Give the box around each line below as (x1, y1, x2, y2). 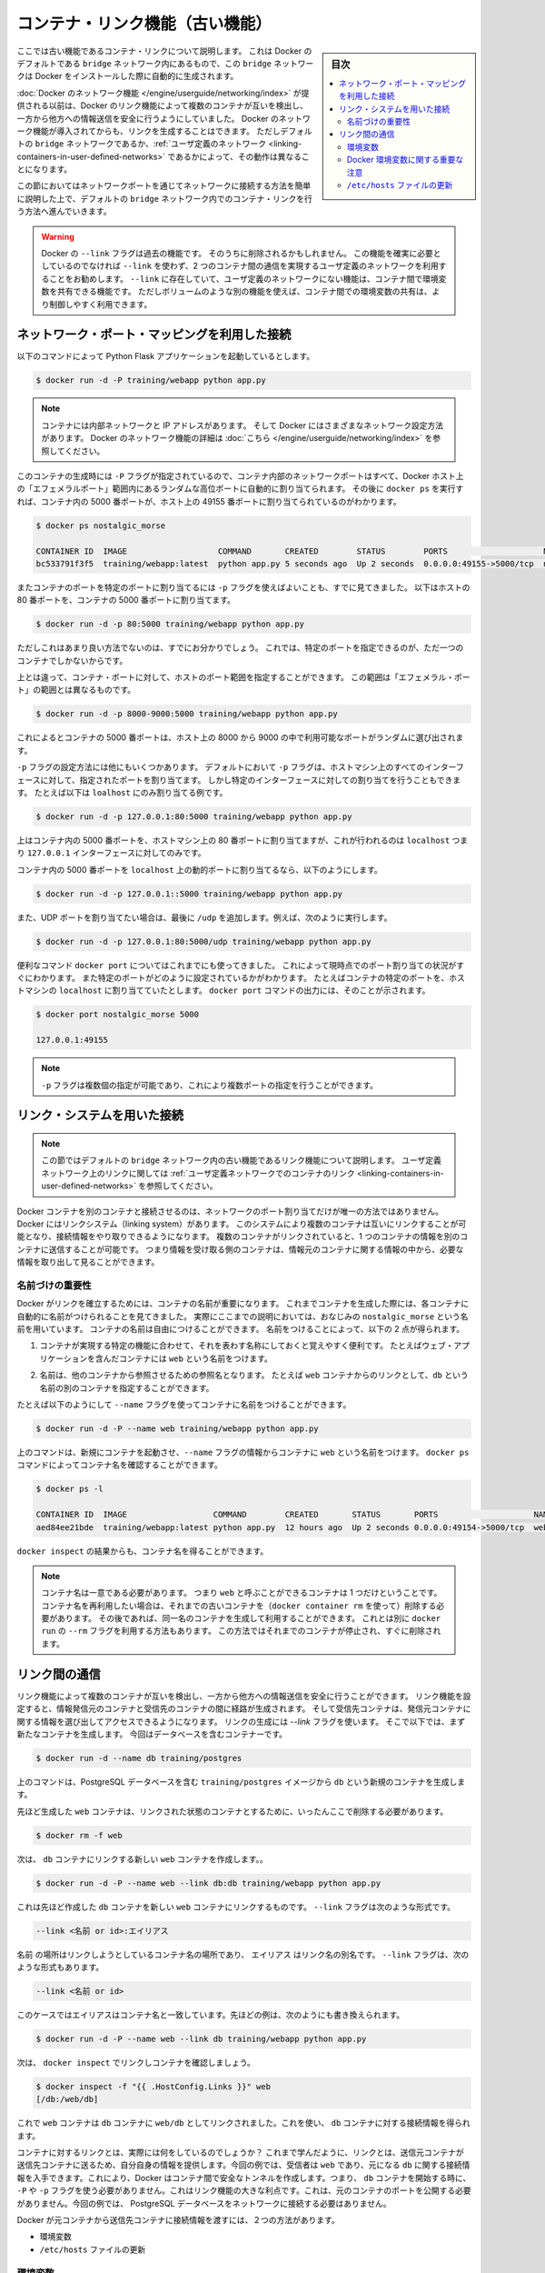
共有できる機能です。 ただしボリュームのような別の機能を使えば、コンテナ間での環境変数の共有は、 (56, 286, 432, 297)
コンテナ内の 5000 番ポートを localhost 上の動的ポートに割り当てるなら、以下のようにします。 (16, 864, 383, 875)
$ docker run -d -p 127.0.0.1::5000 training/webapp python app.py (35, 888, 343, 899)
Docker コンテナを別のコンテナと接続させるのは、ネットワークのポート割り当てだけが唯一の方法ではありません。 (16, 1206, 444, 1217)
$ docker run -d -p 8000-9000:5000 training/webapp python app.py (35, 709, 338, 719)
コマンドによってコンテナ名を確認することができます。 (16, 1459, 223, 1470)
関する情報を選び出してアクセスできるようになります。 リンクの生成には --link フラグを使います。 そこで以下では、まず (16, 1716, 466, 1727)
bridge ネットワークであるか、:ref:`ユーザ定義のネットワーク (35, 138, 267, 149)
